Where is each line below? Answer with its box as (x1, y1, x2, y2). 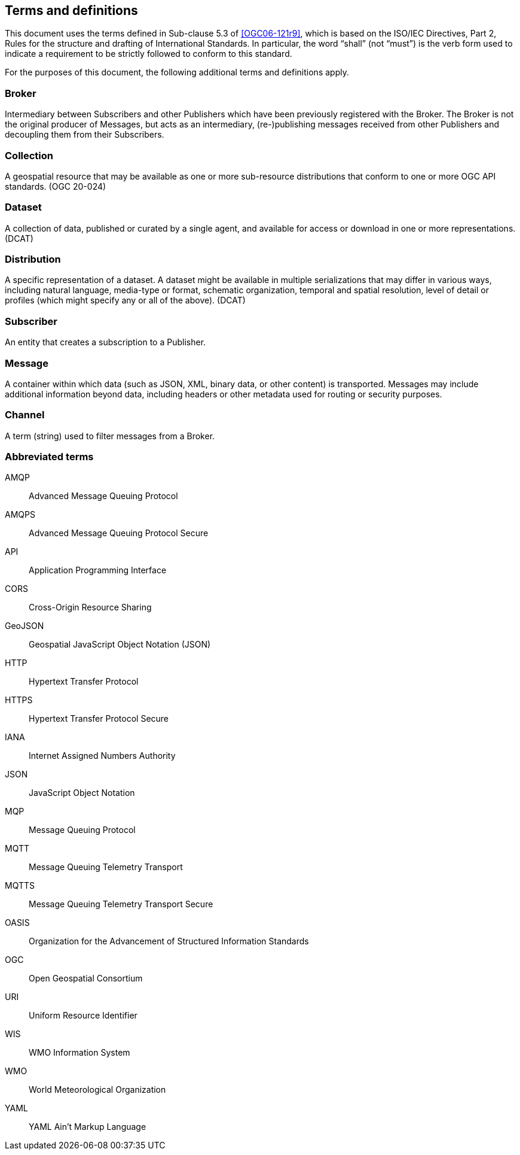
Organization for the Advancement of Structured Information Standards (29, 936, 309, 947)
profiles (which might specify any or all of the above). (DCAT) (5, 295, 246, 306)
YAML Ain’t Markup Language (29, 1121, 146, 1132)
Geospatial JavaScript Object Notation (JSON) (29, 639, 211, 650)
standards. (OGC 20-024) (5, 181, 106, 192)
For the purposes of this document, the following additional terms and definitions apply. (5, 67, 349, 78)
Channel (5, 409, 45, 421)
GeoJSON (5, 621, 44, 631)
